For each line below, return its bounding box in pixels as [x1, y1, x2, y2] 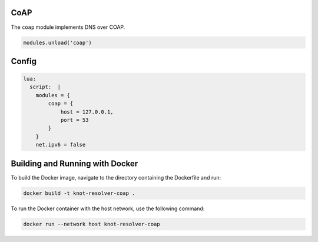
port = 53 [60, 117, 89, 124]
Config [11, 56, 37, 66]
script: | [29, 84, 61, 91]
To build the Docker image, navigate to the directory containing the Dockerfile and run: [11, 174, 221, 181]
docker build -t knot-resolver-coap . [23, 190, 135, 197]
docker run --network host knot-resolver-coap [23, 221, 160, 227]
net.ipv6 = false [35, 141, 86, 148]
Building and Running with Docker [11, 158, 138, 168]
